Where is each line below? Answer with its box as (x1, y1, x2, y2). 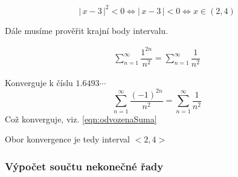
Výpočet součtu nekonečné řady (5, 158, 164, 173)
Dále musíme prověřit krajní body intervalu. (5, 24, 168, 36)
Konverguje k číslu (5, 76, 73, 88)
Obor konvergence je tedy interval (5, 133, 130, 145)
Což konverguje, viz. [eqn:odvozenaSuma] (5, 112, 157, 125)
